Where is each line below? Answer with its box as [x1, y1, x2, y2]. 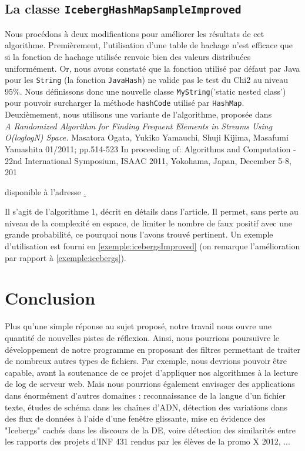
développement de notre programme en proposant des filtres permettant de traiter [5, 343, 300, 355]
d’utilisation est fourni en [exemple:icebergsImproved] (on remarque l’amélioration [5, 240, 300, 252]
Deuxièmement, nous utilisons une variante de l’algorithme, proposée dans [5, 108, 272, 121]
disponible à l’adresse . [5, 185, 86, 198]
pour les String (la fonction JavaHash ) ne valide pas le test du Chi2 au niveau [5, 74, 289, 86]
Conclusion [5, 286, 96, 310]
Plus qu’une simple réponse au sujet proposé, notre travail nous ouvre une [5, 320, 272, 332]
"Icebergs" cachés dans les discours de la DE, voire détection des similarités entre [5, 423, 296, 436]
